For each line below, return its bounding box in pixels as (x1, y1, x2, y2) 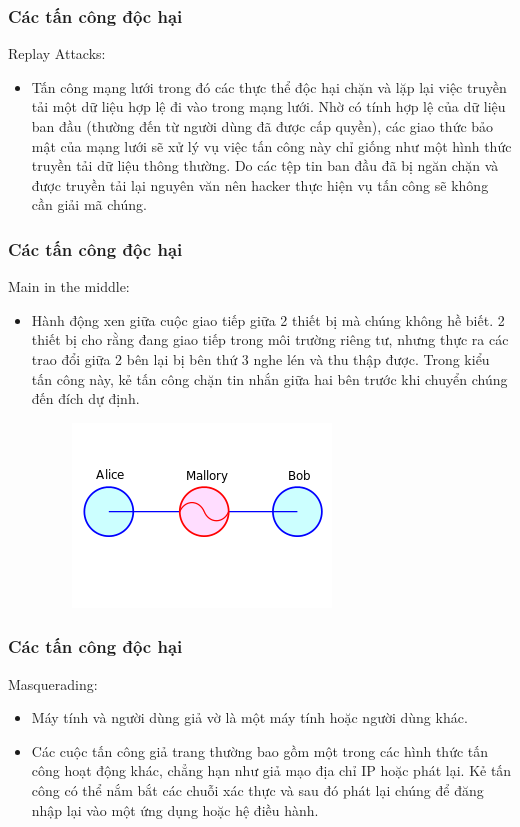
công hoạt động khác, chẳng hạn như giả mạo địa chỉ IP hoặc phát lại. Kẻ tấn (31, 760, 512, 781)
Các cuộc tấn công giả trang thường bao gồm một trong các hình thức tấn (31, 740, 489, 761)
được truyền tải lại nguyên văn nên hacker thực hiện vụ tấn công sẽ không (31, 174, 489, 195)
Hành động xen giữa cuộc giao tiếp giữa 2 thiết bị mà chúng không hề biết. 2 (31, 309, 505, 330)
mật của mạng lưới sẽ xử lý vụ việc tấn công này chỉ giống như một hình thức (31, 135, 512, 156)
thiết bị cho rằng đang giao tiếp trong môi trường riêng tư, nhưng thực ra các (31, 329, 509, 350)
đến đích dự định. (31, 388, 140, 409)
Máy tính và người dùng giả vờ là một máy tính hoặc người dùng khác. (31, 707, 468, 728)
